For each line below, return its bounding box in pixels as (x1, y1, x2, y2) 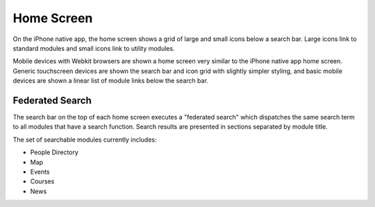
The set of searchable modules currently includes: (12, 135, 157, 144)
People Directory (30, 148, 79, 156)
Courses (30, 177, 55, 185)
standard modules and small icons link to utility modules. (12, 44, 175, 52)
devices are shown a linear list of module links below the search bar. (12, 76, 208, 85)
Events (30, 167, 50, 176)
